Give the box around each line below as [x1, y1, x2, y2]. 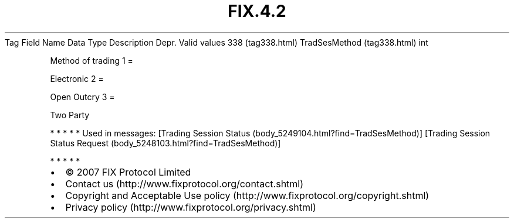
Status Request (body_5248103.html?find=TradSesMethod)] [50, 138, 281, 148]
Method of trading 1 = [50, 55, 133, 66]
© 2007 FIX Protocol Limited [65, 166, 191, 178]
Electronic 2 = [50, 73, 104, 84]
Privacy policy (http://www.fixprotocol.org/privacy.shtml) [65, 201, 316, 213]
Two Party [50, 109, 90, 120]
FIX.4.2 [228, 1, 286, 21]
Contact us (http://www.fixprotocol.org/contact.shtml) [65, 177, 304, 190]
